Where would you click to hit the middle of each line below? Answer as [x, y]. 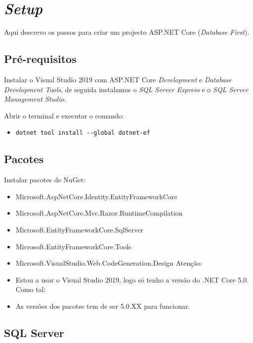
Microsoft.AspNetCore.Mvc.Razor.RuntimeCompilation [99, 213]
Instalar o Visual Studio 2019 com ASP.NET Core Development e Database [118, 79]
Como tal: [31, 289]
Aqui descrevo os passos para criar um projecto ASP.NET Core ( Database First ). [127, 32]
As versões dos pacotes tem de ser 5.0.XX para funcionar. [103, 306]
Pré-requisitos [40, 59]
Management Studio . [35, 99]
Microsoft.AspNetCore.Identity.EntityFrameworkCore [96, 196]
